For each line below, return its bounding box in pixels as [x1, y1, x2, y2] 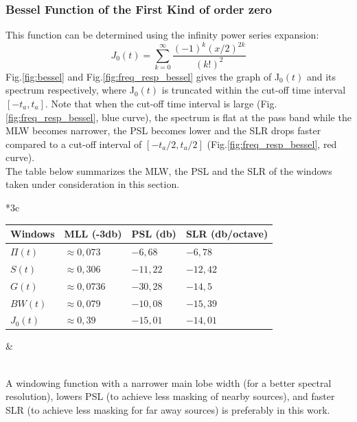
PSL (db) [131, 226, 176, 241]
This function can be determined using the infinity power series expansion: [5, 28, 319, 42]
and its [306, 69, 336, 83]
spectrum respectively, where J [5, 83, 135, 97]
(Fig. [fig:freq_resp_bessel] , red [207, 136, 337, 151]
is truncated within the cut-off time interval [161, 83, 346, 97]
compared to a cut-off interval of [5, 136, 142, 151]
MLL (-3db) [64, 226, 122, 241]
